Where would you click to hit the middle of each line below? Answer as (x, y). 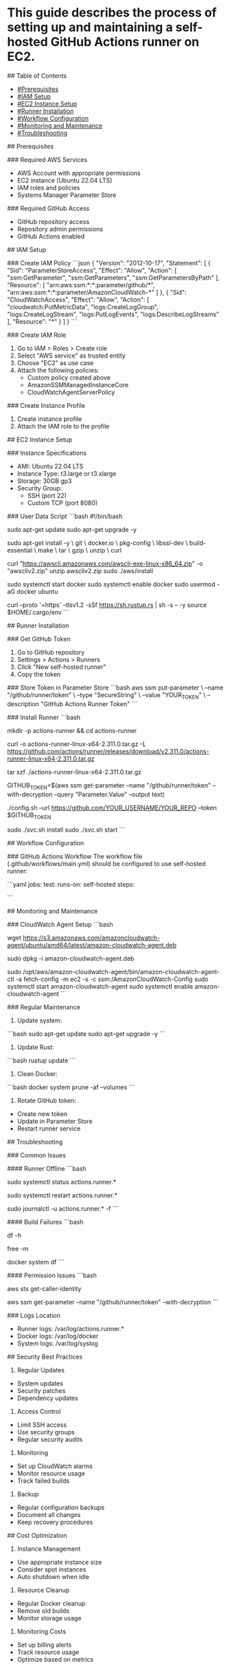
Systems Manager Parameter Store (67, 195)
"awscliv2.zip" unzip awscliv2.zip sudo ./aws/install (80, 570)
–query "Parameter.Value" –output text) (110, 794)
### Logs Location (34, 1316)
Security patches (41, 1391)
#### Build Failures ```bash (45, 1222)
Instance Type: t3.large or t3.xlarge (67, 473)
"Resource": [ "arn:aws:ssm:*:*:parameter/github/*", (81, 285)
